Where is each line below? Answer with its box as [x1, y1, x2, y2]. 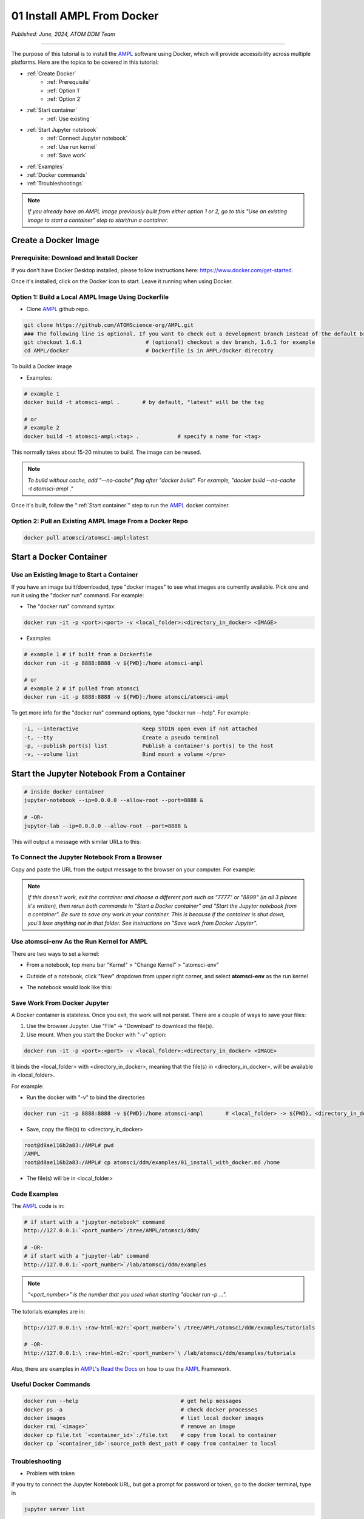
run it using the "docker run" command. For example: [11, 591, 144, 598]
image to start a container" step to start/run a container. [27, 216, 169, 224]
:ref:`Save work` [47, 152, 87, 159]
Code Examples [11, 1190, 59, 1198]
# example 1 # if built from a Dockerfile [24, 651, 152, 658]
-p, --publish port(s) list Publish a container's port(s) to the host [24, 742, 274, 750]
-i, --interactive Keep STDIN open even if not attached [24, 725, 258, 732]
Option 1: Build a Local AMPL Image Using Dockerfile [11, 292, 169, 301]
